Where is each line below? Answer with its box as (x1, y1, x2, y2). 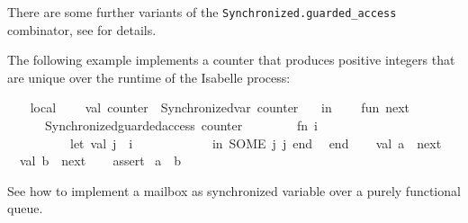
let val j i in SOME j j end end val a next (69, 133, 442, 152)
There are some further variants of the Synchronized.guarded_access (7, 3, 397, 21)
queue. (7, 199, 43, 218)
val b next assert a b (19, 151, 182, 170)
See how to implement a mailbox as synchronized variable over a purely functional (7, 181, 461, 200)
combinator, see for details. (7, 20, 157, 39)
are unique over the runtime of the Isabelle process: (7, 67, 291, 86)
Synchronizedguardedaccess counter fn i (44, 116, 318, 135)
